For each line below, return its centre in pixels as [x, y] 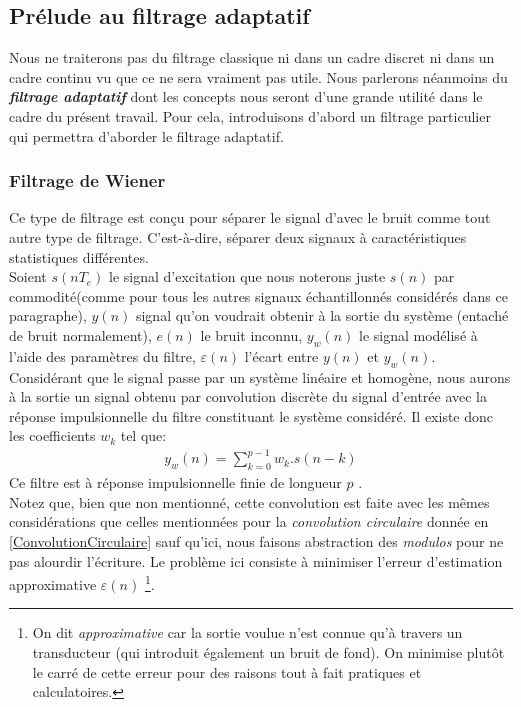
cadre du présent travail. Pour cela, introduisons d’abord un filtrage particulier [250, 115]
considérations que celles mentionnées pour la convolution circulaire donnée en [249, 521]
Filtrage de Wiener [87, 180]
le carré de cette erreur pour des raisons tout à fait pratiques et [227, 671]
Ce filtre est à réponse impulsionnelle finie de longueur [175, 482]
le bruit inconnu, [251, 334]
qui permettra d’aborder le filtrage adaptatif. [146, 135]
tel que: [143, 435]
